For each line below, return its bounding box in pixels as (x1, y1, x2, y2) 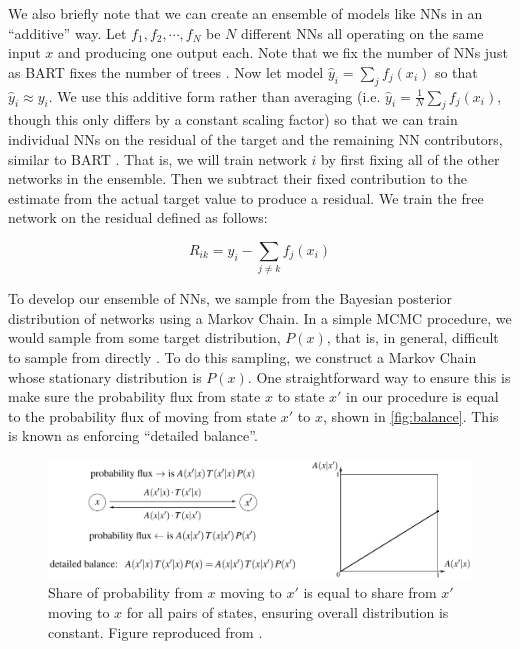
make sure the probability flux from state (8, 386, 261, 407)
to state (277, 386, 325, 407)
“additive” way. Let (8, 22, 127, 43)
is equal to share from (303, 582, 437, 603)
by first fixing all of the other (321, 148, 500, 169)
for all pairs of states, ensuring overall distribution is (126, 602, 449, 623)
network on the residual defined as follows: (8, 207, 268, 228)
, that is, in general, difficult (326, 327, 499, 348)
